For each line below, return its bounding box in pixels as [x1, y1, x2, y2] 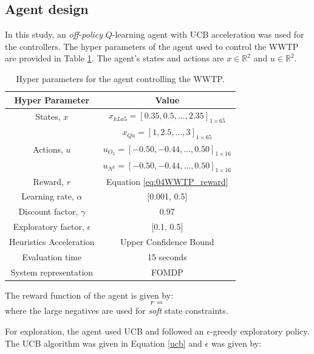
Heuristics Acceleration [9, 235, 95, 248]
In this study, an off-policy [5, 28, 103, 41]
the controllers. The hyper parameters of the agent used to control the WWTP [5, 40, 299, 52]
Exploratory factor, [13, 220, 84, 233]
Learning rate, [21, 190, 74, 203]
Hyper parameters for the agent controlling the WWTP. [16, 72, 225, 85]
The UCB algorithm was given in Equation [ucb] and [5, 336, 202, 349]
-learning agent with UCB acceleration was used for [112, 28, 304, 41]
